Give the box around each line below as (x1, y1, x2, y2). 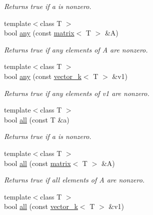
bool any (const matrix (4, 27, 74, 38)
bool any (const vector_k (4, 70, 81, 81)
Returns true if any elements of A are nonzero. (4, 44, 148, 54)
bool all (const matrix (4, 157, 71, 168)
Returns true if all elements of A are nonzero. (4, 174, 145, 185)
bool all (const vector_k (4, 201, 78, 211)
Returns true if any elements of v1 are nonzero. (4, 87, 149, 98)
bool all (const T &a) (4, 114, 69, 124)
